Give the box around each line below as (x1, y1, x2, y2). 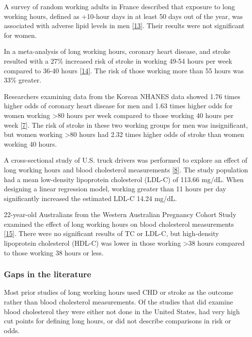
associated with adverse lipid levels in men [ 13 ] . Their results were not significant (4, 20, 245, 31)
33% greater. (4, 75, 42, 85)
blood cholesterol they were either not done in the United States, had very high (4, 306, 240, 316)
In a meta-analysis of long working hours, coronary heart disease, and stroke (4, 46, 231, 56)
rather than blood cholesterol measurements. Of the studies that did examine (4, 297, 233, 307)
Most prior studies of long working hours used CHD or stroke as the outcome (4, 287, 234, 297)
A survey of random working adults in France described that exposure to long (4, 1, 235, 11)
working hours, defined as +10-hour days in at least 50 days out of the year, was (4, 11, 243, 21)
